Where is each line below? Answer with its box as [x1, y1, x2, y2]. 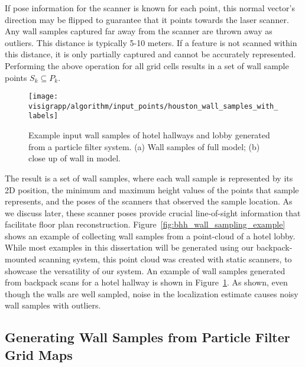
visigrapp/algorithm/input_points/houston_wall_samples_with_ [28, 102, 278, 111]
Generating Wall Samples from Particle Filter [5, 328, 290, 346]
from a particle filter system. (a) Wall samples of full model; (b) [28, 140, 260, 152]
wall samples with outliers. [5, 299, 101, 311]
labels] [28, 112, 59, 121]
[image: [28, 92, 59, 101]
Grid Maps [5, 345, 73, 363]
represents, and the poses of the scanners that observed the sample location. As [5, 195, 293, 207]
